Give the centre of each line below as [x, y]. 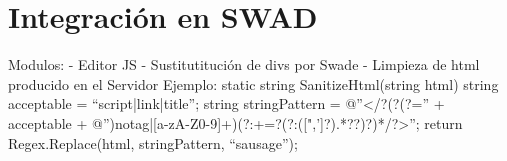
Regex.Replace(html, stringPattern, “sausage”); [153, 142]
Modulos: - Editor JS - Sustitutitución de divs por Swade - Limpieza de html [244, 64]
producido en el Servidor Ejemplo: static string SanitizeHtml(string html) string [253, 83]
